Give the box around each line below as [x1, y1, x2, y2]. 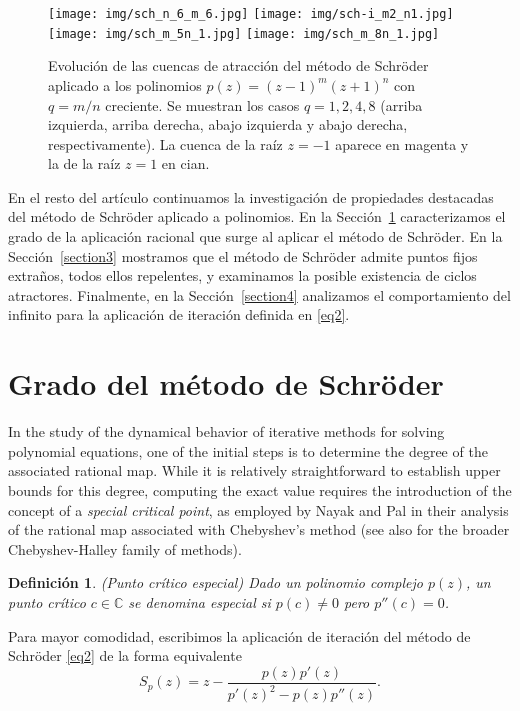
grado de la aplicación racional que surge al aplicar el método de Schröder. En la [8, 226, 503, 247]
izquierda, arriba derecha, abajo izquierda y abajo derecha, [48, 114, 408, 135]
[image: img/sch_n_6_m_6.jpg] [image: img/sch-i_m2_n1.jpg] [48, 7, 454, 21]
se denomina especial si [128, 591, 271, 612]
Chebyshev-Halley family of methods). [8, 538, 242, 559]
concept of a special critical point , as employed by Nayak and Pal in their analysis [8, 499, 509, 520]
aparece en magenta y [335, 133, 469, 154]
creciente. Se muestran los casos [105, 94, 300, 115]
